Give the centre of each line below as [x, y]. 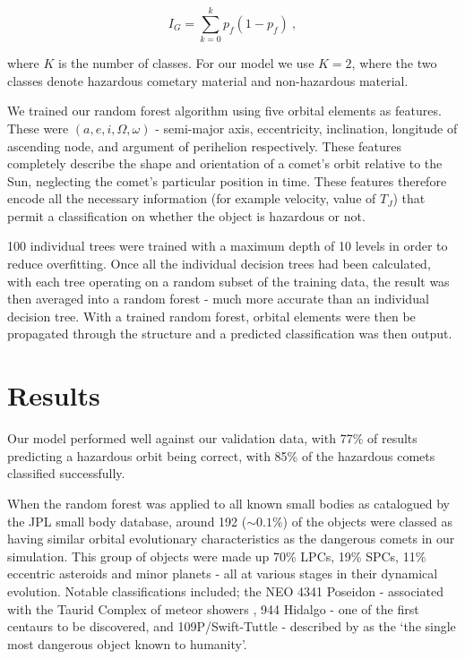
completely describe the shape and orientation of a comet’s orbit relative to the [225, 163]
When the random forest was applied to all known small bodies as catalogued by [228, 503]
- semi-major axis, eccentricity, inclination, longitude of [306, 128]
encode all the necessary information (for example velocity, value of [192, 198]
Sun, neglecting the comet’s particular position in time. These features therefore [227, 180]
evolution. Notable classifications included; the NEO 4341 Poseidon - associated [225, 591]
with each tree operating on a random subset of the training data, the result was [228, 281]
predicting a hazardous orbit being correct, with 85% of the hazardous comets [221, 455]
